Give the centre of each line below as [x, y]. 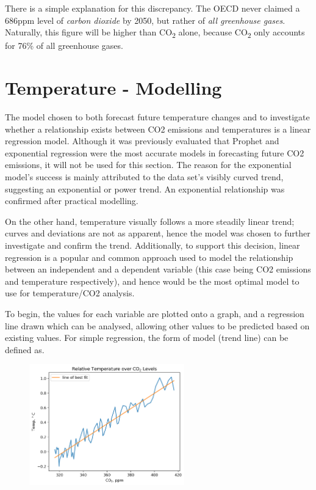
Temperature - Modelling [113, 88]
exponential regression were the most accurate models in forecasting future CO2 [155, 152]
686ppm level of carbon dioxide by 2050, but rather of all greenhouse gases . [145, 20]
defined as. [25, 349]
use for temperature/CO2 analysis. [70, 293]
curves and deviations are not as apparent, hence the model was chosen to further [158, 233]
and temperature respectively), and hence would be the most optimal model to [152, 281]
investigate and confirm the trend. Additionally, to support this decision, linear [153, 245]
